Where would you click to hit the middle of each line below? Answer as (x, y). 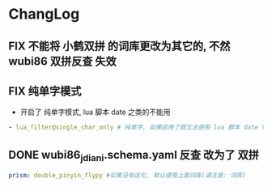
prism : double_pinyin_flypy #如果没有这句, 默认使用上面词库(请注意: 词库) (127, 176)
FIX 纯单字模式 (45, 91)
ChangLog (44, 14)
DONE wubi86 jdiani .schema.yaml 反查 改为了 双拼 (134, 155)
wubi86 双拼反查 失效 (63, 61)
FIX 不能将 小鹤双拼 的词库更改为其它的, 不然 (119, 46)
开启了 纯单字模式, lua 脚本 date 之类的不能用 (96, 112)
